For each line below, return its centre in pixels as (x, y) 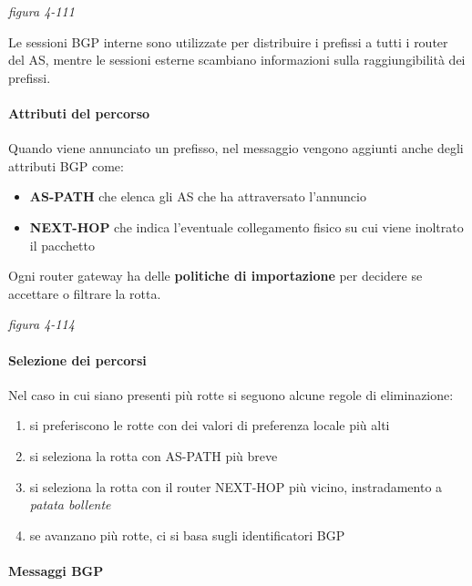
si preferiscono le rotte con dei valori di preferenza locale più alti (210, 425)
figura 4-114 (41, 324)
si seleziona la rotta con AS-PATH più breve (154, 455)
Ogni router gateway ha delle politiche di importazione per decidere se (215, 276)
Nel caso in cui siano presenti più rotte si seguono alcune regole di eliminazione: (231, 394)
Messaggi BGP (56, 570)
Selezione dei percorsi (77, 360)
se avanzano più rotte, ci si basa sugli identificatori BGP (187, 535)
